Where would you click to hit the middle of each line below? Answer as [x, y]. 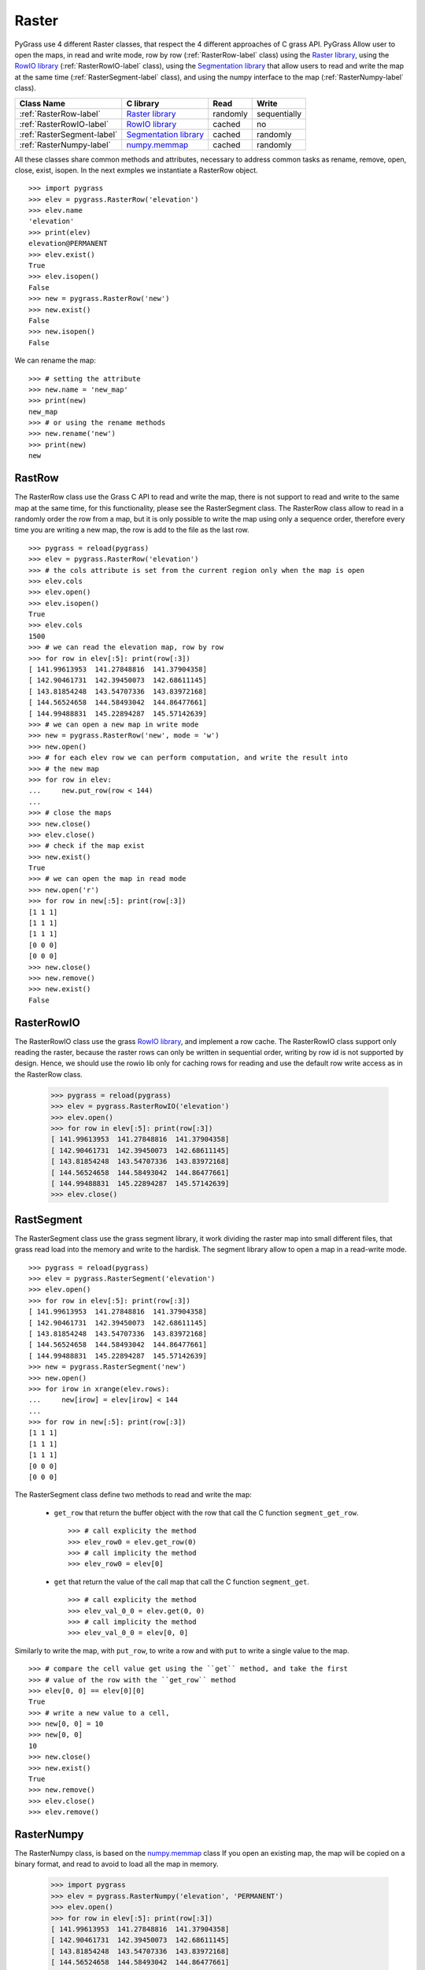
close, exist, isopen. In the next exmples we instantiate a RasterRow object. [137, 170]
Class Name [42, 103]
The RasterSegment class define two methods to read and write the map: [133, 1495]
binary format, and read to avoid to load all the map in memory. [117, 1864]
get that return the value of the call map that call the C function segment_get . [182, 1582]
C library [143, 103]
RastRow [37, 478]
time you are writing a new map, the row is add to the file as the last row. [132, 530]
